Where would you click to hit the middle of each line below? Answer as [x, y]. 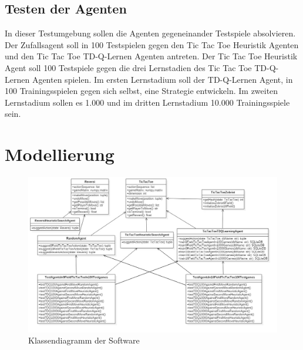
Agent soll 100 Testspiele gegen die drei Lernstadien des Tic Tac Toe [128, 67]
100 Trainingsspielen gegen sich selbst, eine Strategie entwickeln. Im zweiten [142, 91]
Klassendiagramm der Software [84, 340]
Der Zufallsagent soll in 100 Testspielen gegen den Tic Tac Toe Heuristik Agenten [152, 44]
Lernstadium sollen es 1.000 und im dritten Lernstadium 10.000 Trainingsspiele [147, 102]
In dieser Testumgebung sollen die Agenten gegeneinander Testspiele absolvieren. [150, 33]
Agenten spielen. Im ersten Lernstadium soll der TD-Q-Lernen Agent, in [162, 79]
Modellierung [60, 154]
